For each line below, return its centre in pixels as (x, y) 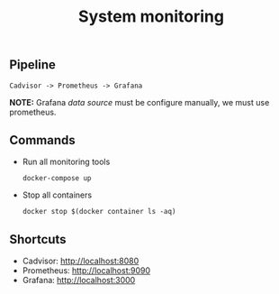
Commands (43, 140)
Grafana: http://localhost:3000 (79, 280)
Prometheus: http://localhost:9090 (86, 271)
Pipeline (33, 65)
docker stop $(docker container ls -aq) (99, 212)
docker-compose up (57, 179)
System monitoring (151, 17)
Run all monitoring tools (66, 162)
